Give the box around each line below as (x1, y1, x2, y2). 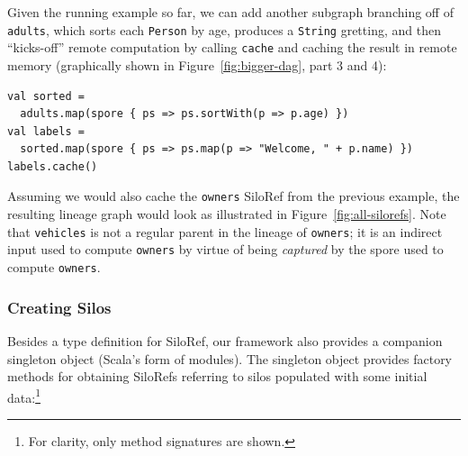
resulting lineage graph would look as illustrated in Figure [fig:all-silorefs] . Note (7, 205, 446, 223)
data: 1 (7, 385, 40, 406)
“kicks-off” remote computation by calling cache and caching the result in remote (7, 38, 457, 57)
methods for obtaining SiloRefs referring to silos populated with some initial (7, 367, 427, 386)
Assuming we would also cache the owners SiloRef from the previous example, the (7, 187, 460, 205)
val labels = (7, 124, 85, 138)
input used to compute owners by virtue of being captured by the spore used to (7, 240, 444, 259)
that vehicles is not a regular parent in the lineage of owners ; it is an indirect (7, 222, 443, 241)
